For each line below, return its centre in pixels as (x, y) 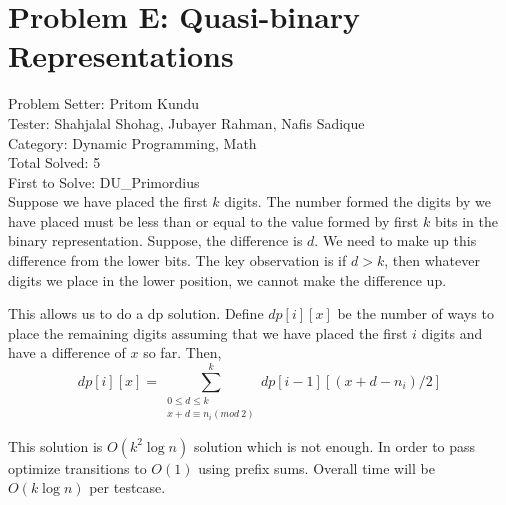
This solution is (55, 445)
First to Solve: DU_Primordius (104, 181)
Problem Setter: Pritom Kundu (104, 103)
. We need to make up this (395, 240)
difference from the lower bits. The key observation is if (177, 260)
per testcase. (127, 487)
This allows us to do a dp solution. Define (136, 313)
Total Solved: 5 (54, 162)
